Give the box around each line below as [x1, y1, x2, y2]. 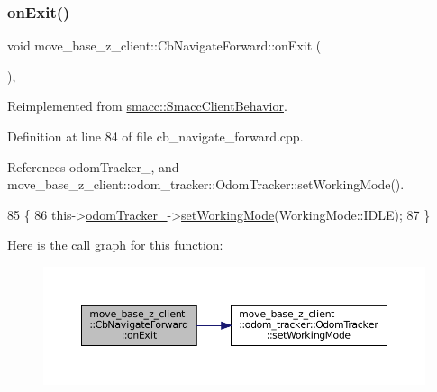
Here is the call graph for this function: [7, 235, 223, 254]
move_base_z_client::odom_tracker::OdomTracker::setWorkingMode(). [7, 175, 405, 194]
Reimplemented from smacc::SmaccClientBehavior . [7, 96, 287, 115]
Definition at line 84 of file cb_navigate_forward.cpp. [7, 127, 304, 145]
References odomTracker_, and [7, 157, 179, 176]
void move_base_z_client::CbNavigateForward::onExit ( [7, 36, 322, 55]
